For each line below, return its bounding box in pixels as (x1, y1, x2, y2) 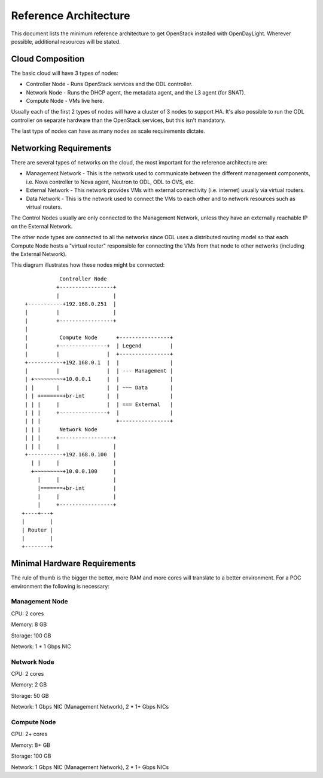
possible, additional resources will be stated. (11, 38, 121, 45)
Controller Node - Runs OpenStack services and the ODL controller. (26, 81, 193, 88)
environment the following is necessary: (11, 582, 110, 590)
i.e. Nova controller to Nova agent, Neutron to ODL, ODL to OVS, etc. (26, 178, 195, 185)
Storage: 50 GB (11, 692, 49, 699)
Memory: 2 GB (11, 681, 47, 688)
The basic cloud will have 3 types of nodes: (11, 69, 119, 77)
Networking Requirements (11, 144, 112, 153)
